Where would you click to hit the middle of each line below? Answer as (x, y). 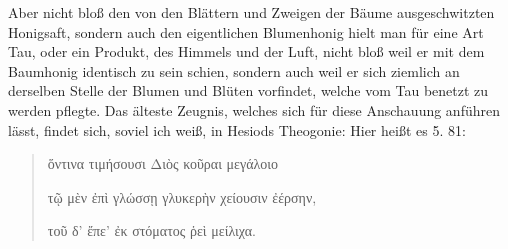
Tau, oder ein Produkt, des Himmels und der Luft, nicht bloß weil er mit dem (246, 51)
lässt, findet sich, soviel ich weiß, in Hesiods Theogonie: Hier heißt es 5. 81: (237, 129)
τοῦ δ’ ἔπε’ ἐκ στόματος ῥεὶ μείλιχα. (151, 230)
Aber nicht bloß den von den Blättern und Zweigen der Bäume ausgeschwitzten (251, 12)
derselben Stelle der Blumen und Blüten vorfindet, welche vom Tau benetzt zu (248, 90)
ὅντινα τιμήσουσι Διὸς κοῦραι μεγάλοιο (163, 163)
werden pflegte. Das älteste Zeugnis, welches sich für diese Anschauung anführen (254, 109)
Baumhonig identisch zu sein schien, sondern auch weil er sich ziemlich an (234, 70)
